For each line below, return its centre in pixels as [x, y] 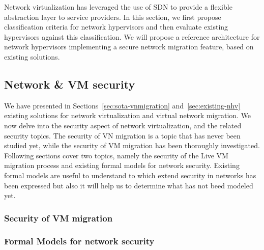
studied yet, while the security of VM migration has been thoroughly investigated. [132, 145]
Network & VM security [70, 84]
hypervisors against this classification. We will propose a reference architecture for [132, 36]
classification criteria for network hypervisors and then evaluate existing [116, 27]
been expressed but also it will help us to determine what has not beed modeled [129, 185]
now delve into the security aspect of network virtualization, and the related [123, 125]
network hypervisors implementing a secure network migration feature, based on [129, 47]
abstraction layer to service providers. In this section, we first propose [113, 17]
